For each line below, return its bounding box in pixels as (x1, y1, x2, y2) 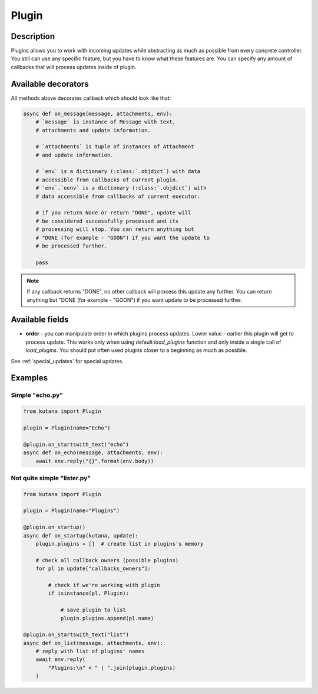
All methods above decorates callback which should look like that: (11, 95, 171, 102)
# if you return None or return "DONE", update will (35, 210, 191, 216)
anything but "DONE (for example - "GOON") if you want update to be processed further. (26, 296, 243, 304)
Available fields (11, 315, 69, 325)
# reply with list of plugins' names (35, 648, 145, 655)
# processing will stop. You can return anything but (35, 226, 194, 233)
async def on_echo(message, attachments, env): (23, 449, 163, 456)
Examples (11, 373, 48, 383)
